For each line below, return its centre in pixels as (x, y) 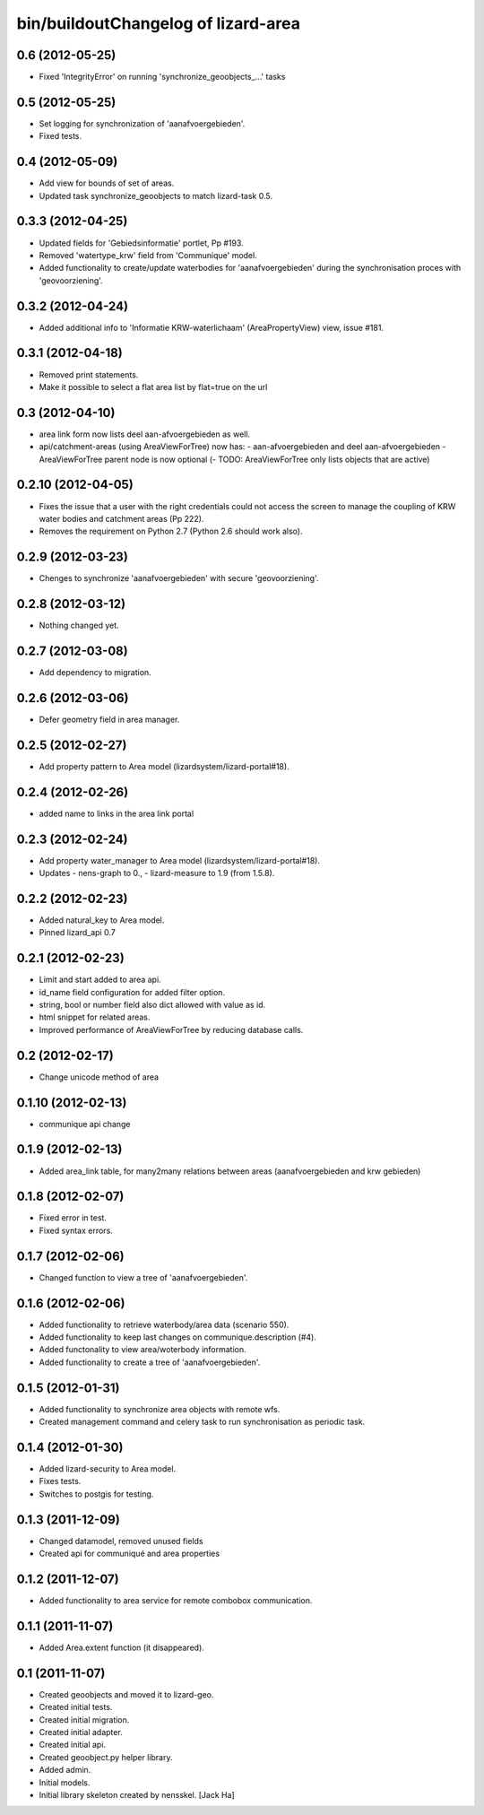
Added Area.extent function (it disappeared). (122, 1647)
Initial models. (65, 1782)
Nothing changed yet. (79, 625)
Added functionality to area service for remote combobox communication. (176, 1600)
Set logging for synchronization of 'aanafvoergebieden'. (142, 123)
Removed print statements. (89, 374)
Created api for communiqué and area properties (129, 1554)
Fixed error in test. (73, 1218)
